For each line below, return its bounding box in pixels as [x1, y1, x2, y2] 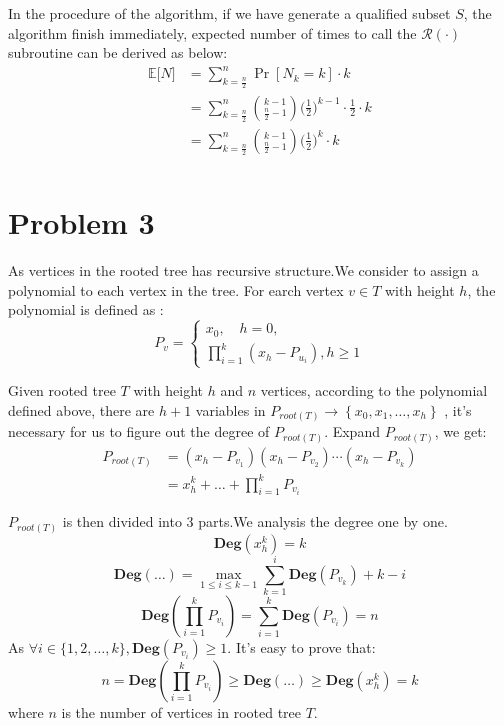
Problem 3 [8, 202, 155, 243]
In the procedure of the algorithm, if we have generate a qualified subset [8, 3, 451, 23]
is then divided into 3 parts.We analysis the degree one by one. [62, 511, 448, 532]
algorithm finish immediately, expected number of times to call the [8, 22, 417, 43]
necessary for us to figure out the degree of [8, 421, 270, 442]
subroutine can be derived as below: [8, 42, 228, 63]
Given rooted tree [8, 380, 116, 401]
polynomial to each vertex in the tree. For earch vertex [8, 279, 344, 300]
